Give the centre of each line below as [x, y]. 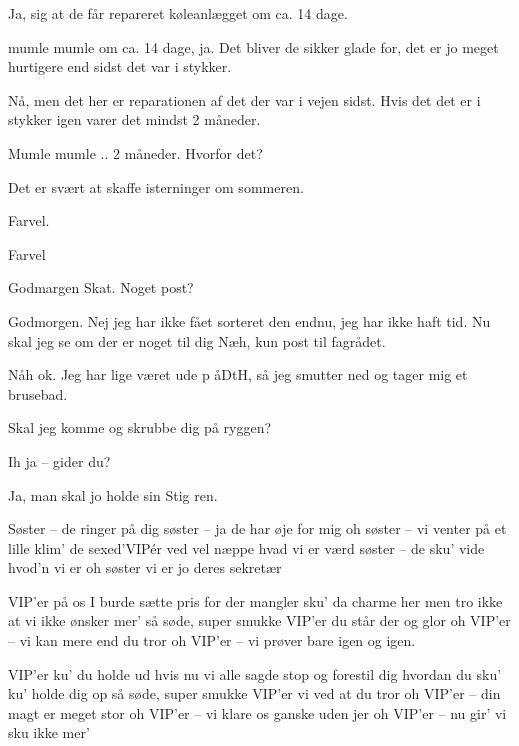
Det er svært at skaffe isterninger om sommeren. [156, 186]
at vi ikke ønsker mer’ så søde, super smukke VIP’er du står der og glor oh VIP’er [259, 620]
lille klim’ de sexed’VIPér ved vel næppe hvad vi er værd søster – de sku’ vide [246, 547]
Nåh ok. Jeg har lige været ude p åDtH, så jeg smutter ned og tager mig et [238, 374]
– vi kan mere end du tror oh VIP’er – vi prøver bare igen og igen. [212, 640]
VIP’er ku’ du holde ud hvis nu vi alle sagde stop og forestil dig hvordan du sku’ [255, 673]
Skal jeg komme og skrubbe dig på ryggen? [140, 427]
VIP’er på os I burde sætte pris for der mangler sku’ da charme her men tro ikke [255, 600]
